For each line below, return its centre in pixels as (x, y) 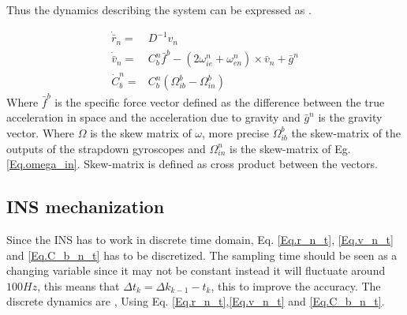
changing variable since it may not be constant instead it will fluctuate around (196, 270)
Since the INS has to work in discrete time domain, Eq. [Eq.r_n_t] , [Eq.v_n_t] (200, 239)
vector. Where (41, 132)
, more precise (235, 132)
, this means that (78, 285)
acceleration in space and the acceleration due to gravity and (153, 117)
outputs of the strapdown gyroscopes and (106, 148)
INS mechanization (86, 206)
